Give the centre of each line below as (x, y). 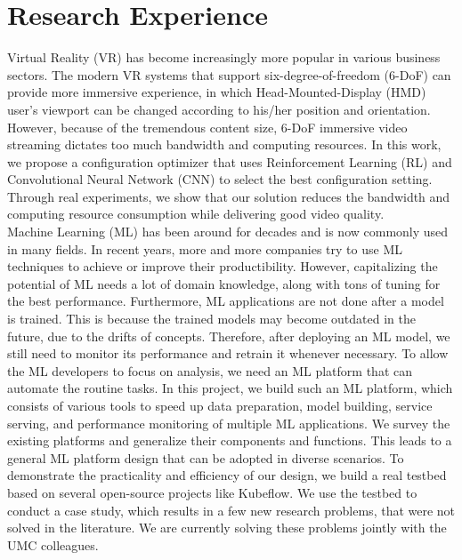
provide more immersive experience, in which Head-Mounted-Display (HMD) (217, 92)
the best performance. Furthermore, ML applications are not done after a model (226, 301)
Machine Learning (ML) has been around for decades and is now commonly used (228, 232)
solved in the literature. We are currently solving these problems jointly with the (227, 528)
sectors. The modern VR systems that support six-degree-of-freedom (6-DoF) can (229, 74)
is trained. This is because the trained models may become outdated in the (211, 319)
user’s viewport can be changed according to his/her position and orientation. (219, 109)
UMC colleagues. (53, 544)
